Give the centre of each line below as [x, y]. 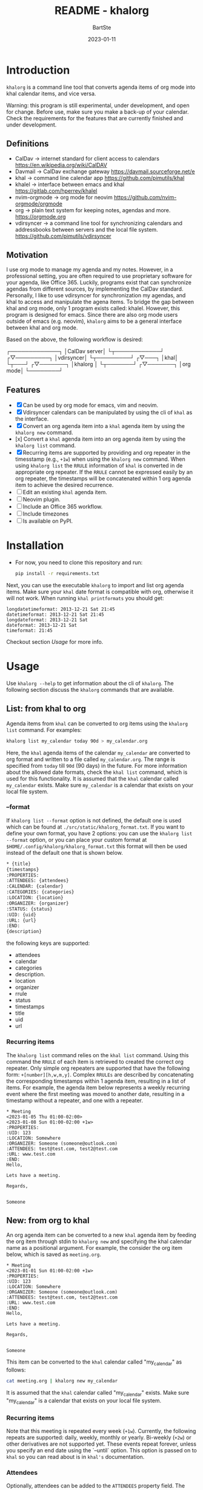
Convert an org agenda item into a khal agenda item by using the [104, 426]
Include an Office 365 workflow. [63, 507]
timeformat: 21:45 [29, 630]
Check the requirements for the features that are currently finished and [95, 118]
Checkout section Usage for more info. [55, 641]
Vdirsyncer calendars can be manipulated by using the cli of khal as [108, 412]
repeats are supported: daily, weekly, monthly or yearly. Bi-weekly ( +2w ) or [99, 1437]
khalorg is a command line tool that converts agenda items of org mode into [101, 87]
